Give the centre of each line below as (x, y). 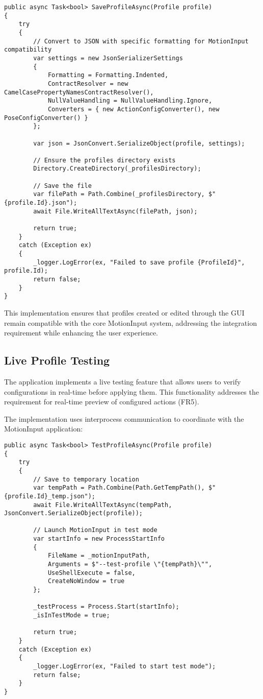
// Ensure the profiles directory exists (104, 160)
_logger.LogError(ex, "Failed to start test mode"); (125, 666)
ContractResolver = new (88, 83)
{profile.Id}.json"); (41, 203)
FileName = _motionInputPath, (99, 556)
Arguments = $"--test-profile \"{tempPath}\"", (130, 564)
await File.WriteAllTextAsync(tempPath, (103, 505)
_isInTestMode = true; (72, 616)
